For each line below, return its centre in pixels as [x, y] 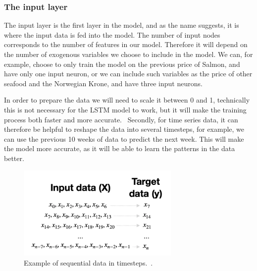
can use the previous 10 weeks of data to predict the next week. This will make [124, 138]
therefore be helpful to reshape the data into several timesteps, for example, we [124, 129]
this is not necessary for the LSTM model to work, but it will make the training [125, 109]
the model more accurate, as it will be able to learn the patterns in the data [120, 148]
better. [14, 158]
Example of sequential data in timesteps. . [88, 262]
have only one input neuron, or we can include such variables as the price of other [128, 74]
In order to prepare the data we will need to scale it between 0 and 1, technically [127, 100]
